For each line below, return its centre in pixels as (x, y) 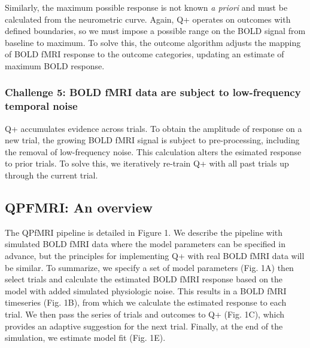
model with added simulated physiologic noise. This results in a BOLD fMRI (146, 290)
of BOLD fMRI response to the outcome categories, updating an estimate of (145, 54)
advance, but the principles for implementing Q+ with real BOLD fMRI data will (155, 256)
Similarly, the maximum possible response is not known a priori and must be (146, 7)
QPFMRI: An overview (79, 207)
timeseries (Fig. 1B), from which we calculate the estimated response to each (146, 302)
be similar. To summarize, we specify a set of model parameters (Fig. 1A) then (149, 267)
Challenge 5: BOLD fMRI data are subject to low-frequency (153, 92)
